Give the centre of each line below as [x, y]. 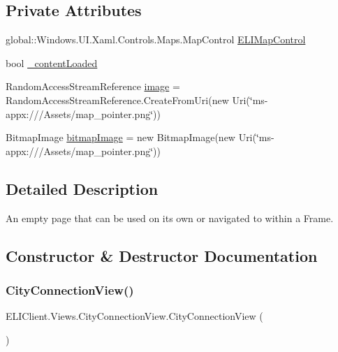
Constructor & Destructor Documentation [162, 255]
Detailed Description [82, 188]
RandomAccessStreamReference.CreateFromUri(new [117, 100]
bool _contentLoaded [52, 63]
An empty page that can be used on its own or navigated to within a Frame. [170, 218]
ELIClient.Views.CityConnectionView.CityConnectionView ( [134, 316]
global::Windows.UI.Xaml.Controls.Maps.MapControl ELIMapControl [156, 39]
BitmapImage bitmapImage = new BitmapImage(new [120, 137]
